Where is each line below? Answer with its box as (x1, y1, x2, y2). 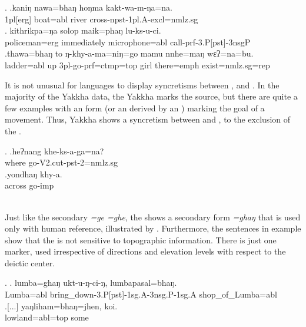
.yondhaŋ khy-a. (5, 167, 62, 180)
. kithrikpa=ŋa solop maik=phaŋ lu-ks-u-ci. (5, 24, 161, 37)
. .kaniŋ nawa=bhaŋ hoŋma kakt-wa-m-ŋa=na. (5, 1, 173, 13)
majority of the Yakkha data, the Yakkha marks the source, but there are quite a (5, 90, 298, 103)
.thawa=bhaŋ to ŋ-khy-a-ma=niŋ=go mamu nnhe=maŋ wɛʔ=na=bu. (5, 47, 254, 60)
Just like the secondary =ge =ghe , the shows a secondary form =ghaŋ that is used (5, 210, 301, 223)
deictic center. (5, 256, 55, 269)
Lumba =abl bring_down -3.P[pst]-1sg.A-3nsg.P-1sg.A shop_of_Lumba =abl (5, 288, 277, 300)
